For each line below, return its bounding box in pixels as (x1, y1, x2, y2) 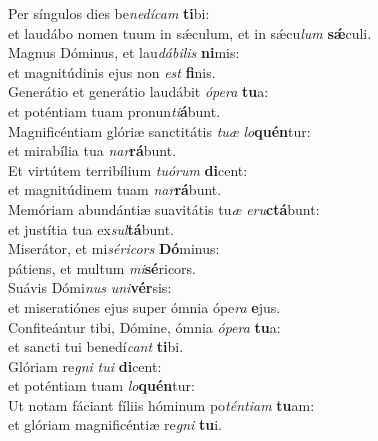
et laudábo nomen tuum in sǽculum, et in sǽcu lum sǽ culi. (8, 22, 372, 43)
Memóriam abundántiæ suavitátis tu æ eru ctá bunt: (8, 198, 320, 219)
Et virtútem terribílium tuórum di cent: (8, 159, 248, 180)
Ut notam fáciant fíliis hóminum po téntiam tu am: (8, 394, 315, 415)
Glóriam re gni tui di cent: (8, 355, 162, 376)
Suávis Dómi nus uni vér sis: (8, 277, 172, 298)
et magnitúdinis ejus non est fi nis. (8, 61, 216, 82)
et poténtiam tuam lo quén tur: (8, 375, 195, 396)
